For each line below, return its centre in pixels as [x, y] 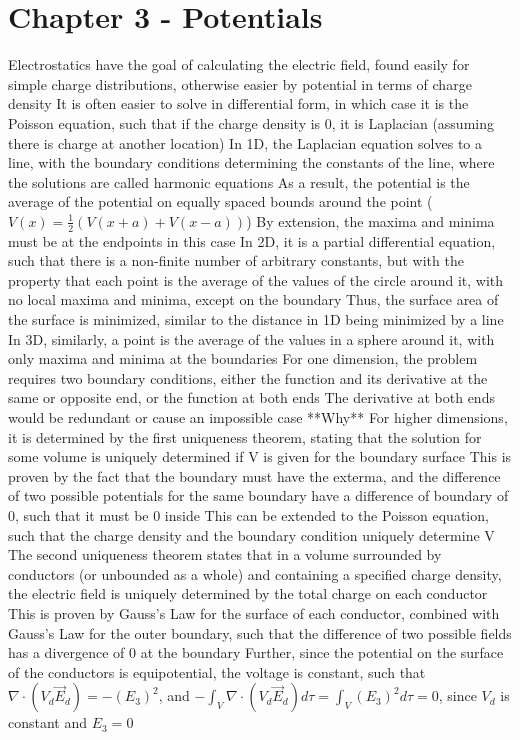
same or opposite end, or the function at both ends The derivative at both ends [251, 397]
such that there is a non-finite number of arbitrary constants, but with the [236, 260]
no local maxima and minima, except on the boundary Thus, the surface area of [253, 299]
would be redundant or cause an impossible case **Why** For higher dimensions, [258, 417]
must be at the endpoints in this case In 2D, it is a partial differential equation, [252, 240]
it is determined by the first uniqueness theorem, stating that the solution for [245, 436]
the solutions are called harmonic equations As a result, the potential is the [239, 181]
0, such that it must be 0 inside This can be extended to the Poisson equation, [248, 515]
